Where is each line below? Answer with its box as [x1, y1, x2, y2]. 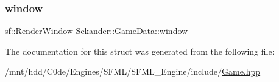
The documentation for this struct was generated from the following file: [5, 44, 275, 57]
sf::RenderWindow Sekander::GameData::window [5, 24, 188, 37]
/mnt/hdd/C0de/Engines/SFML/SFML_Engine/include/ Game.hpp [5, 65, 261, 78]
